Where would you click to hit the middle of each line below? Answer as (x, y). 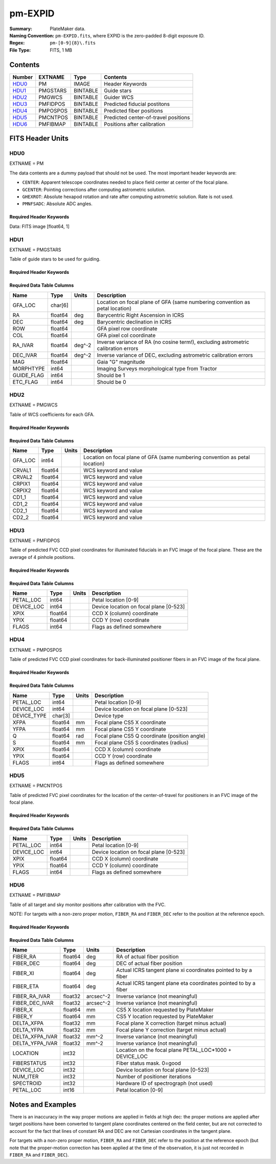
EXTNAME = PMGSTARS (35, 250)
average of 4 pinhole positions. (42, 557)
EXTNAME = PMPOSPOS (36, 650)
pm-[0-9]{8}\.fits (73, 43)
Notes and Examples (43, 1104)
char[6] (59, 305)
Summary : (21, 29)
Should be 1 (111, 375)
